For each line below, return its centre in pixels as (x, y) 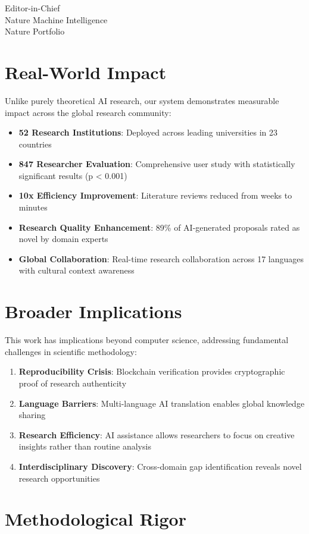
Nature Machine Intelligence (56, 19)
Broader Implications (93, 311)
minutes (33, 207)
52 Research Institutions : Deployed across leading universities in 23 (148, 132)
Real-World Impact (86, 72)
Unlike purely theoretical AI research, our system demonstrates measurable (142, 100)
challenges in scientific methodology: (71, 351)
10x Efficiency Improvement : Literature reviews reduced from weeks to (155, 195)
